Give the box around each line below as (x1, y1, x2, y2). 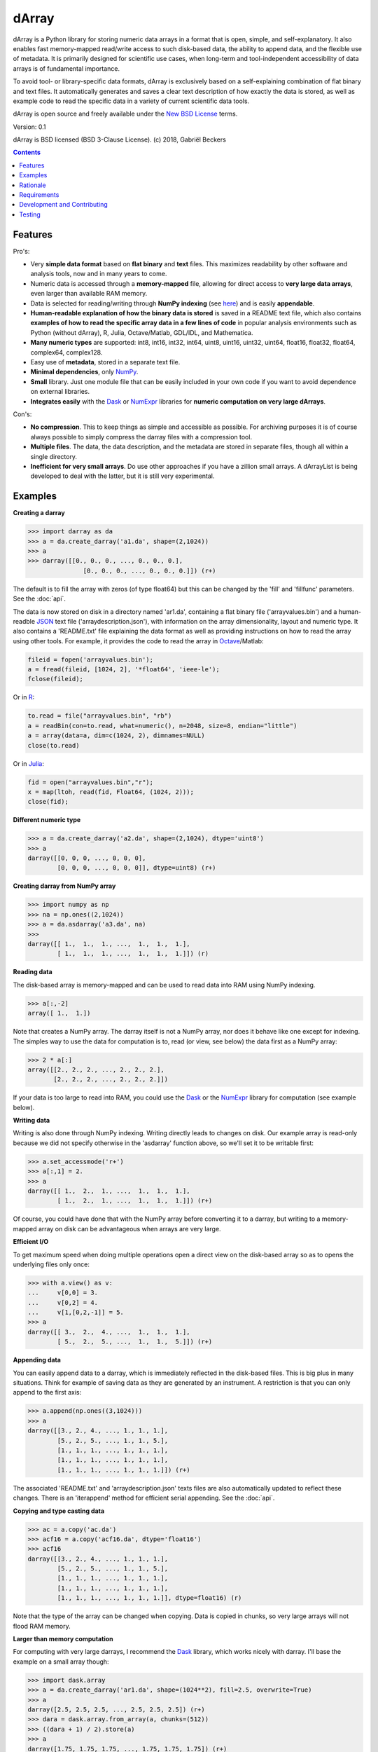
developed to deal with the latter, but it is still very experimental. (30, 472, 215, 480)
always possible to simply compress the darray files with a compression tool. (30, 432, 252, 441)
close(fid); (27, 798, 69, 806)
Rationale (19, 181, 46, 189)
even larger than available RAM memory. (30, 289, 148, 298)
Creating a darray (13, 509, 66, 517)
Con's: (13, 410, 32, 418)
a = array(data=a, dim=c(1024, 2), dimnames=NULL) (27, 732, 206, 739)
